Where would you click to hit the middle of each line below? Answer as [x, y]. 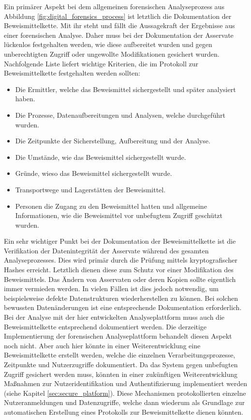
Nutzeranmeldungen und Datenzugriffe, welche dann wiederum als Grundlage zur [124, 402]
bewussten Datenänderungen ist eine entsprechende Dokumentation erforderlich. [123, 307]
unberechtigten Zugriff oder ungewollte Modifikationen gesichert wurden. [112, 54]
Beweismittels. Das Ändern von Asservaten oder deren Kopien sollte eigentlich [120, 279]
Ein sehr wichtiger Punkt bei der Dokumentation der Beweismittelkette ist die [120, 241]
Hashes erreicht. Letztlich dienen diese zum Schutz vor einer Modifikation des [119, 270]
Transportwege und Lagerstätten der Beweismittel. [90, 189]
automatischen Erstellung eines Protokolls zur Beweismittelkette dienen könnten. [124, 412]
